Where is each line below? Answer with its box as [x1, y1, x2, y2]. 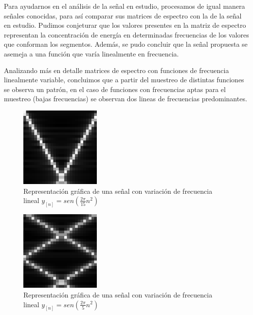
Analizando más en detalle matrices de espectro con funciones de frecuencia [4, 65, 229, 75]
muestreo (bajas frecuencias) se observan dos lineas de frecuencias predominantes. [4, 93, 247, 104]
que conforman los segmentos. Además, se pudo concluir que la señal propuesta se [4, 39, 248, 49]
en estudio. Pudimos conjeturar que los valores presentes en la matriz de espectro [4, 20, 246, 30]
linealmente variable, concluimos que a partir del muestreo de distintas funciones [4, 74, 244, 85]
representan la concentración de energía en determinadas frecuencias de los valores [4, 29, 249, 39]
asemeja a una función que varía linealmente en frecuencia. [4, 48, 179, 58]
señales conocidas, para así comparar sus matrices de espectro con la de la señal [4, 10, 242, 20]
